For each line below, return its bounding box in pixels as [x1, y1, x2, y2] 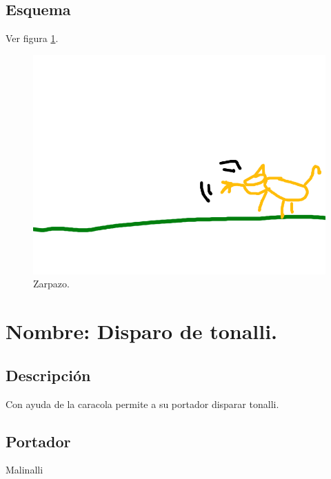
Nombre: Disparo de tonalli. [6, 317, 278, 345]
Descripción [6, 364, 91, 385]
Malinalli [6, 462, 43, 477]
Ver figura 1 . [6, 31, 59, 45]
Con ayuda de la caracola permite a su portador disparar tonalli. [6, 396, 279, 411]
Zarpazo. [33, 276, 70, 291]
